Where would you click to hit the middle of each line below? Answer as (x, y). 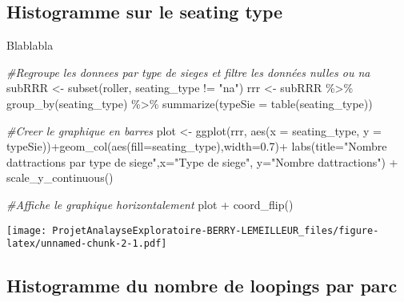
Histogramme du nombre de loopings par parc (202, 286)
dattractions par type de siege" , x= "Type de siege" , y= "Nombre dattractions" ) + (202, 161)
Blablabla (30, 45)
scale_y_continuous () (60, 177)
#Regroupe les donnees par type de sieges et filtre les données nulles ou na (188, 72)
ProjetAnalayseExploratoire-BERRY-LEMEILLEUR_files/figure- (216, 230)
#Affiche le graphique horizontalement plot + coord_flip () (150, 204)
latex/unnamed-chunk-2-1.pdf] (87, 244)
